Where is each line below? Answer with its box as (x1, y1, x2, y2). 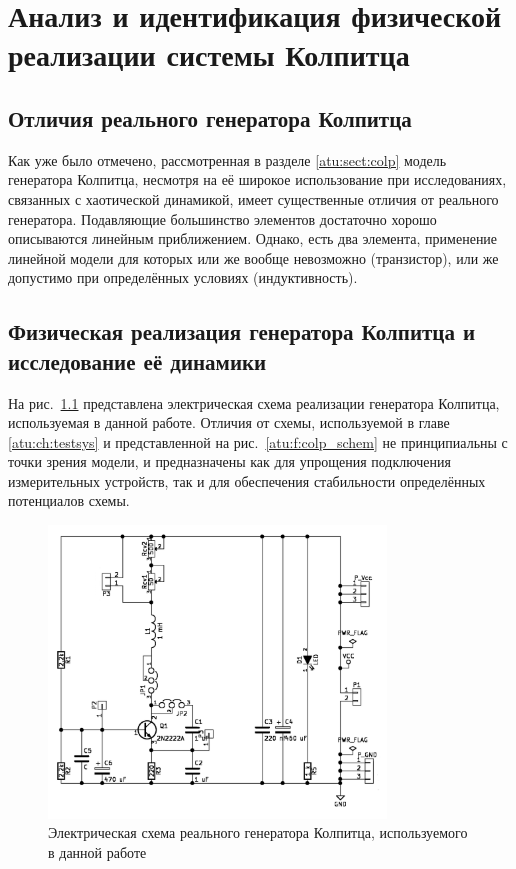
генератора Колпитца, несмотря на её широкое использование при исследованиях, (8, 169, 507, 190)
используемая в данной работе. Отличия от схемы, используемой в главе (8, 412, 450, 433)
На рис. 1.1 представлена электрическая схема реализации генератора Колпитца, (8, 392, 500, 413)
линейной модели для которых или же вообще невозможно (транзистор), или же (8, 247, 499, 268)
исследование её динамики (8, 345, 267, 376)
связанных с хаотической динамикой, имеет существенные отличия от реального (8, 188, 499, 209)
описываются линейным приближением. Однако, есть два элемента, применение (8, 228, 498, 249)
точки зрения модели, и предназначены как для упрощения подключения (8, 451, 451, 472)
